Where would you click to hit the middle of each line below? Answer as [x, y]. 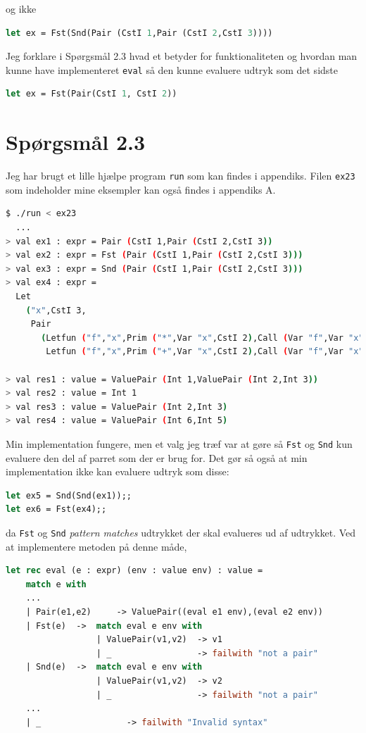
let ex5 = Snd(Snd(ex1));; [69, 495]
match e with [56, 584]
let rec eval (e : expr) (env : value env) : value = [134, 571]
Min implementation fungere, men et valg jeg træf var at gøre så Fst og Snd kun [179, 443]
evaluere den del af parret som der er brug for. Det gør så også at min [157, 457]
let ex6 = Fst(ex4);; [56, 509]
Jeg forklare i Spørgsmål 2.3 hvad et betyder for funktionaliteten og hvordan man [182, 56]
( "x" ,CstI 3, [56, 310]
